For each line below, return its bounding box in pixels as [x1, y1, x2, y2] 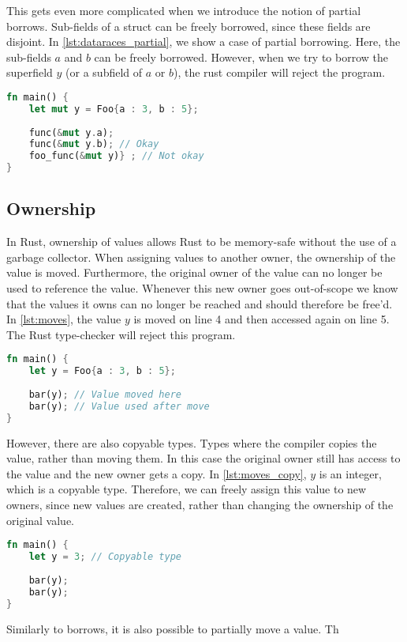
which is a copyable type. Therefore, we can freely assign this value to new [6, 481, 367, 497]
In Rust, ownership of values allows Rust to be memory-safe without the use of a [6, 233, 397, 250]
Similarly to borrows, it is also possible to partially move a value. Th [6, 620, 339, 636]
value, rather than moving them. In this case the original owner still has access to [6, 450, 401, 466]
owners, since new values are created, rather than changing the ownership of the [6, 497, 394, 513]
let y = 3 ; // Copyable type [28, 551, 182, 563]
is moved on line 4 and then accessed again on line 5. [133, 311, 390, 327]
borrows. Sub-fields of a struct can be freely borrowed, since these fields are [6, 17, 371, 34]
